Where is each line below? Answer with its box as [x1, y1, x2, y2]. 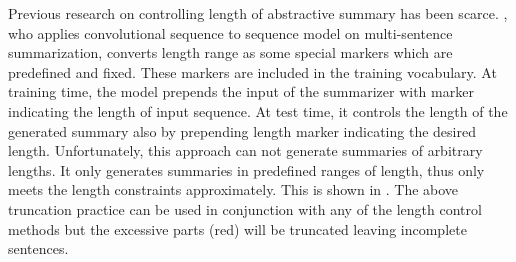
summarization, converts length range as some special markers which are [8, 42, 453, 63]
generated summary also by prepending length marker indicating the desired [8, 120, 476, 141]
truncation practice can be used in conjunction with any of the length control [8, 198, 482, 219]
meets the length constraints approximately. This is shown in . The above [8, 179, 459, 200]
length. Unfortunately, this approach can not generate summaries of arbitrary [8, 140, 483, 161]
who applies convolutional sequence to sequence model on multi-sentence [8, 22, 453, 43]
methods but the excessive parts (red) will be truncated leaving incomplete [8, 218, 467, 239]
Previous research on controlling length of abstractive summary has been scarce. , [8, 3, 508, 23]
